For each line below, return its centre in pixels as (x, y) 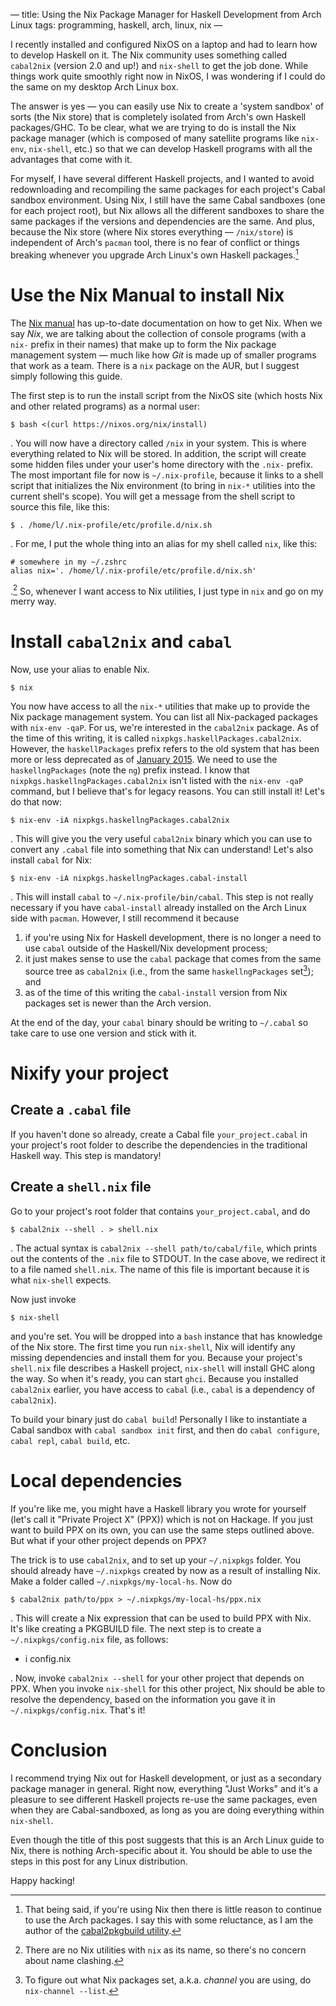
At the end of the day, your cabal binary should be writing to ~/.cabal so (159, 1022)
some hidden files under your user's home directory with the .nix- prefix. (162, 464)
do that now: (36, 802)
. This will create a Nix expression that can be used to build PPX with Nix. (161, 1618)
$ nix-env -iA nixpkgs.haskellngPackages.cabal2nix (120, 820)
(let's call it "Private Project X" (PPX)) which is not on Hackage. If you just (162, 1519)
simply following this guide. (66, 376)
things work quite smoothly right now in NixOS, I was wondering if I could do (168, 76)
